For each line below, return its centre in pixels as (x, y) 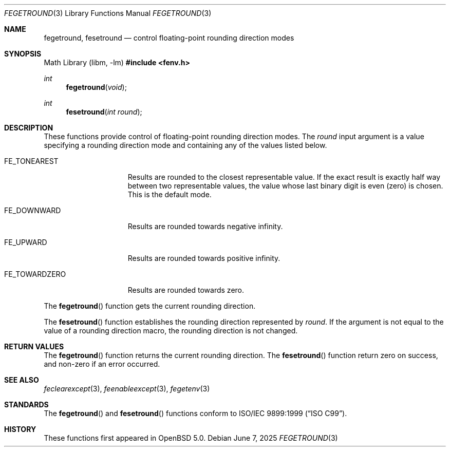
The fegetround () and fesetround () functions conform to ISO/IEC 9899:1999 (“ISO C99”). (195, 413)
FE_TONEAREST (31, 161)
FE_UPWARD (26, 242)
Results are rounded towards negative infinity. (205, 226)
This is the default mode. (170, 194)
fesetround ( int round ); (104, 112)
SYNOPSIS (23, 54)
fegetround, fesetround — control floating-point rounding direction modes (169, 38)
